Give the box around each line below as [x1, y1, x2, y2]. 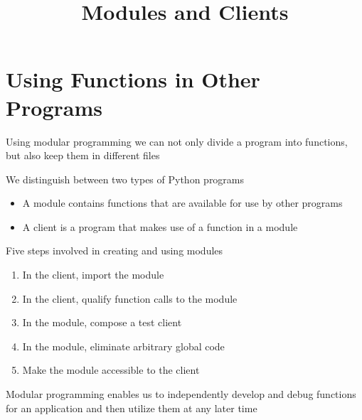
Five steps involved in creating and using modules [6, 243, 223, 258]
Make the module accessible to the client [22, 362, 200, 377]
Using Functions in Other [6, 65, 260, 94]
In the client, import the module [22, 267, 164, 282]
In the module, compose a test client [22, 315, 182, 330]
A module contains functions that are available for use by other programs [22, 195, 343, 210]
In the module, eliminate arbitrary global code [22, 338, 225, 353]
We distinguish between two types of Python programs [6, 171, 245, 186]
